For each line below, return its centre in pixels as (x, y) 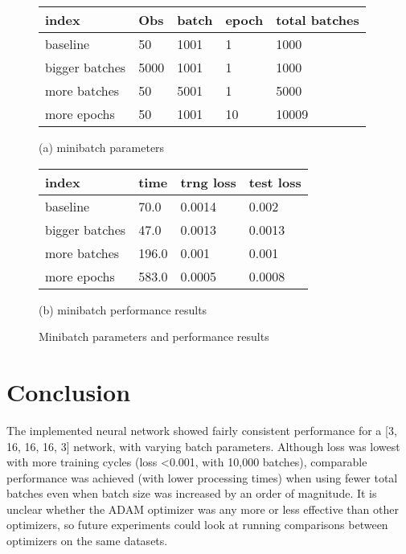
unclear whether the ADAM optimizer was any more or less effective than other (203, 509)
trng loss (208, 182)
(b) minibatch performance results (123, 309)
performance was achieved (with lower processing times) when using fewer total (202, 477)
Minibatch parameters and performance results (154, 337)
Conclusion (69, 391)
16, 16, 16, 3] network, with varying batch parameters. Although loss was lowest (203, 446)
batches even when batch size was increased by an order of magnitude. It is (192, 493)
